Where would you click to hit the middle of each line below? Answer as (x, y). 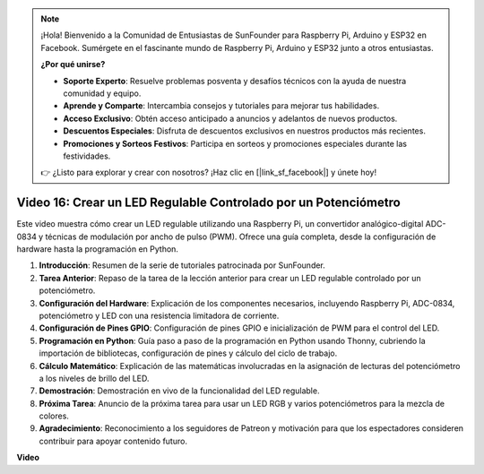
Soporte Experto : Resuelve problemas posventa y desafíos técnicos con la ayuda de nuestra (235, 81)
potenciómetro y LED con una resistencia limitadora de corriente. (159, 315)
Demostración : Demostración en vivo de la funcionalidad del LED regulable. (179, 391)
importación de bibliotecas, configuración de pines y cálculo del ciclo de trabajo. (188, 353)
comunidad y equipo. (102, 93)
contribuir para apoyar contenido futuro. (113, 441)
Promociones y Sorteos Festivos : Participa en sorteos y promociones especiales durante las (235, 143)
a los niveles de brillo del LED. (94, 378)
